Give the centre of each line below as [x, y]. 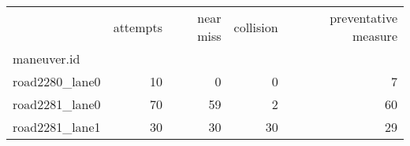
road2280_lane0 [57, 81]
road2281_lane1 [57, 127]
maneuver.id [47, 58]
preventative [363, 18]
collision [256, 27]
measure [375, 36]
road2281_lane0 [57, 104]
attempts [138, 27]
